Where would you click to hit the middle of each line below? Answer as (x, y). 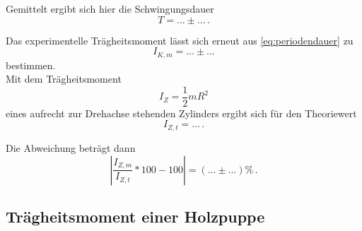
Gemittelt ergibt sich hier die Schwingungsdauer (110, 8)
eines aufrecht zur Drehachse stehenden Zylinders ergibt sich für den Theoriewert (181, 113)
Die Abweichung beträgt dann (71, 147)
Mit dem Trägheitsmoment (64, 79)
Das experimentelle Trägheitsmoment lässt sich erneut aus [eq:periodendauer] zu (180, 40)
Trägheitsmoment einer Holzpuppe (135, 216)
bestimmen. (31, 65)
